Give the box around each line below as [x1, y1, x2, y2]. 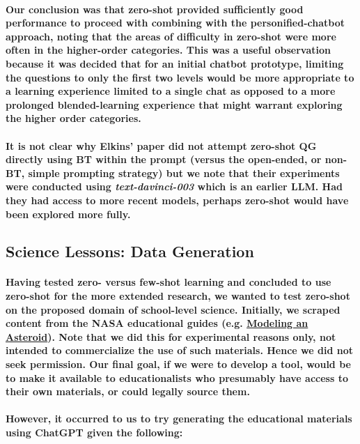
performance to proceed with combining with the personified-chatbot [6, 15, 345, 30]
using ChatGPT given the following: [6, 425, 183, 439]
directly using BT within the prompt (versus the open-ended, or [6, 152, 322, 167]
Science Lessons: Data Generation [6, 240, 254, 262]
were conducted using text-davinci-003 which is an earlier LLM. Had [6, 179, 343, 194]
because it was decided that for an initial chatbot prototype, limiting [6, 56, 344, 70]
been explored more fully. [6, 206, 131, 221]
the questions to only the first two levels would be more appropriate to [6, 70, 354, 84]
